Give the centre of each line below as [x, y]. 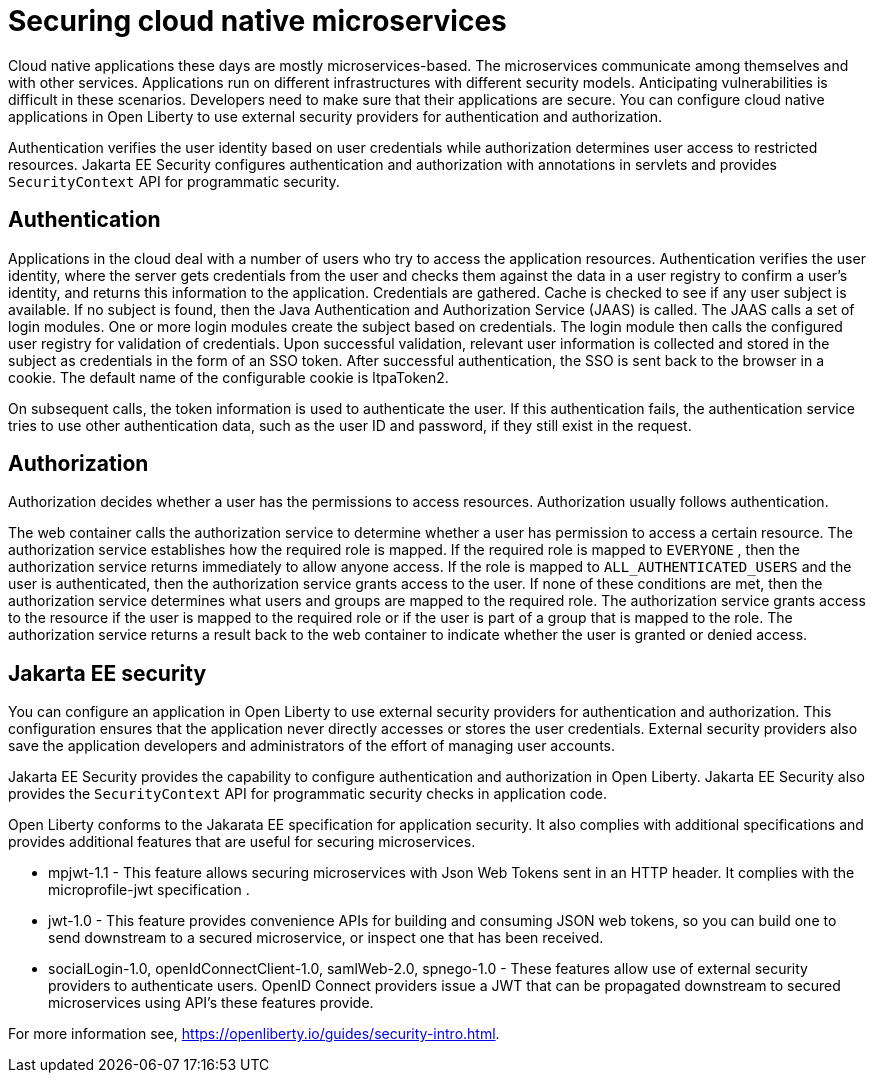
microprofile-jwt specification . [149, 890]
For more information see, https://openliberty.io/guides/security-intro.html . [254, 1034]
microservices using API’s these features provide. [211, 1003]
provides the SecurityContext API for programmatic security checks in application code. [307, 794]
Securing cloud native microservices [257, 21]
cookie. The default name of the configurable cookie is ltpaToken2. [228, 377]
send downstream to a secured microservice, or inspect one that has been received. [326, 938]
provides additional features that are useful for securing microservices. [242, 842]
